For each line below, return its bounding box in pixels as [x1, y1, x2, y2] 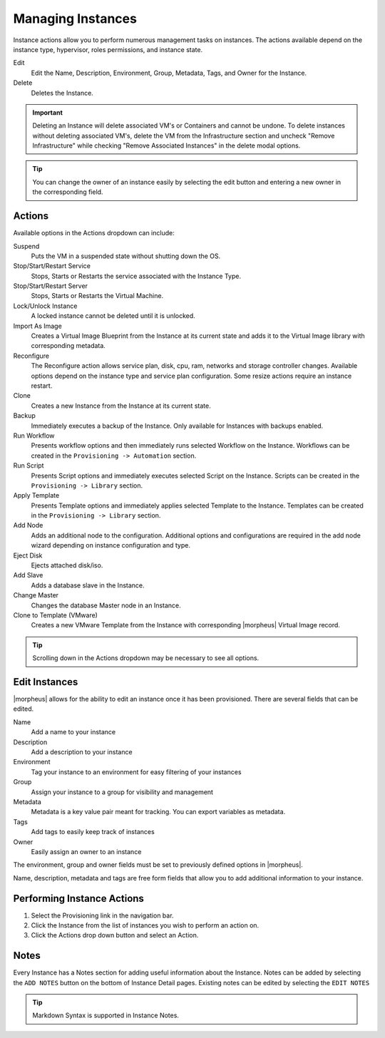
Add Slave [13, 571, 43, 580]
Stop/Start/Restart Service [13, 262, 91, 270]
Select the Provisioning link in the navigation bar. [31, 911, 174, 920]
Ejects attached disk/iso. [31, 561, 103, 570]
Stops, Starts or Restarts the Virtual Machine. [31, 292, 164, 300]
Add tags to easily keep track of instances [31, 828, 155, 836]
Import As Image [13, 322, 62, 330]
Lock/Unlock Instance [13, 302, 78, 310]
